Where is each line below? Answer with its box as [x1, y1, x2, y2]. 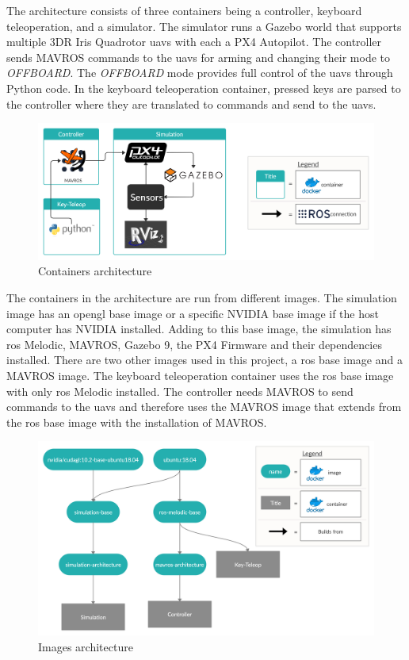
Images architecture [38, 639, 133, 655]
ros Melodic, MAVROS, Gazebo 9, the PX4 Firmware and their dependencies [6, 336, 382, 352]
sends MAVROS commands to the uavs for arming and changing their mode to [6, 48, 391, 65]
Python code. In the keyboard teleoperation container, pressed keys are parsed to [6, 79, 401, 96]
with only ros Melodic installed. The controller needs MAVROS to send [6, 382, 354, 399]
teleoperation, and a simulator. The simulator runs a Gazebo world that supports [6, 17, 402, 34]
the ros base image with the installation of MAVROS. [6, 413, 267, 430]
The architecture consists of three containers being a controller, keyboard [6, 2, 362, 18]
